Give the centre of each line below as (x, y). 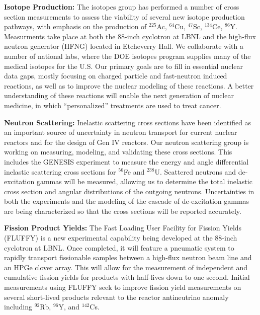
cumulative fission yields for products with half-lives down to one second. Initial (127, 277)
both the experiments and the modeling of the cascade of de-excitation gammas (127, 201)
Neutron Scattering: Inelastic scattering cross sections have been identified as (128, 122)
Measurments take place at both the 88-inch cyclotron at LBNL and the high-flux (130, 36)
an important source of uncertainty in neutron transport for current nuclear (121, 132)
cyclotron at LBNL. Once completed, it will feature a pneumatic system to (119, 247)
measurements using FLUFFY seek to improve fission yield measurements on (123, 287)
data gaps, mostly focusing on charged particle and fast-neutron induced (116, 76)
